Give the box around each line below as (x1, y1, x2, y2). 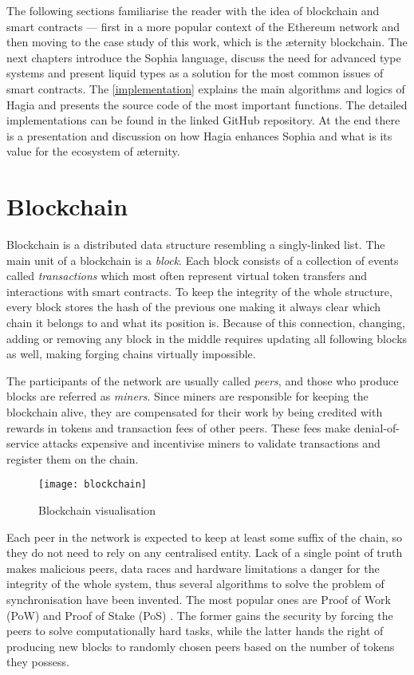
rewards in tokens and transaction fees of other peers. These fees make (6, 419, 351, 436)
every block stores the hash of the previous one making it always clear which (6, 298, 381, 315)
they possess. (6, 653, 69, 670)
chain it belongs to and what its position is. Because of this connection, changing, (6, 314, 405, 331)
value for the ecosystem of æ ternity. (6, 143, 180, 160)
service (6, 435, 39, 452)
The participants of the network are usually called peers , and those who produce (6, 372, 399, 389)
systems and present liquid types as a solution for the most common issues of (6, 65, 384, 81)
